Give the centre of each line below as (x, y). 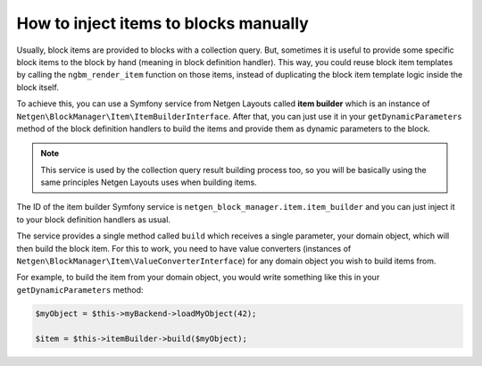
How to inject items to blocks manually (163, 23)
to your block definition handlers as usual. (94, 220)
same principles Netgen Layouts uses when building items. (149, 182)
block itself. (38, 87)
